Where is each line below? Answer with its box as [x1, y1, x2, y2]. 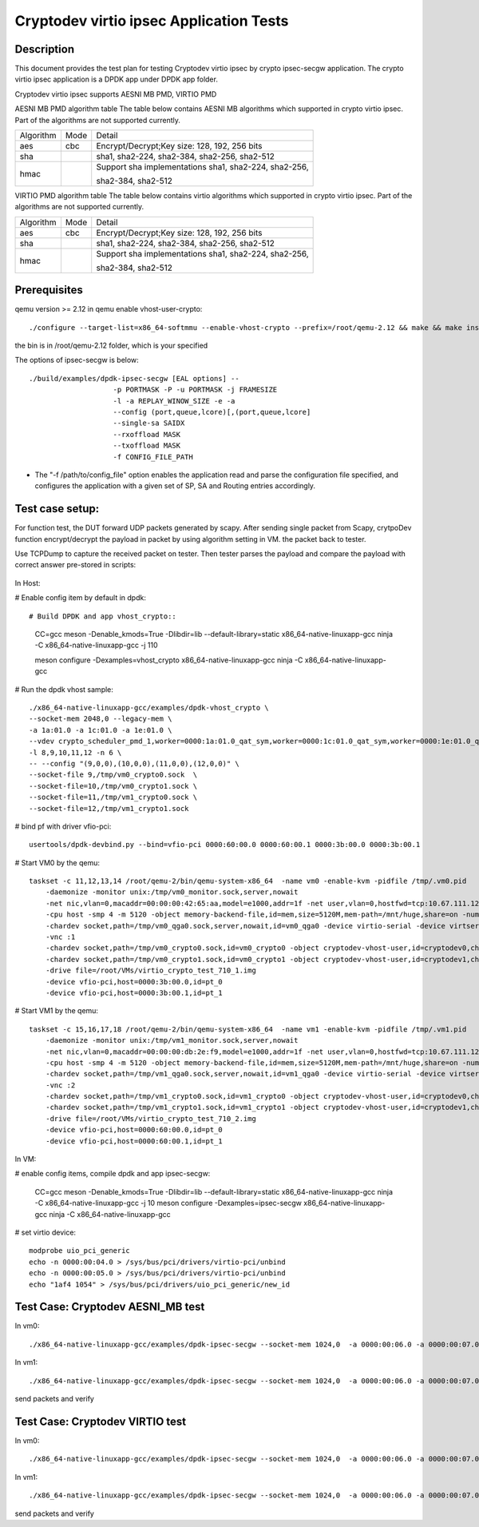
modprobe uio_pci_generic [29, 1247, 131, 1255]
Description [14, 42, 75, 56]
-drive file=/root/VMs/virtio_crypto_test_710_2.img [45, 1114, 257, 1123]
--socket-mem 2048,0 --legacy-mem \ [29, 714, 172, 723]
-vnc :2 [45, 1080, 76, 1090]
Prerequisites [14, 284, 83, 297]
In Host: [14, 578, 41, 587]
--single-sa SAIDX [113, 419, 185, 427]
